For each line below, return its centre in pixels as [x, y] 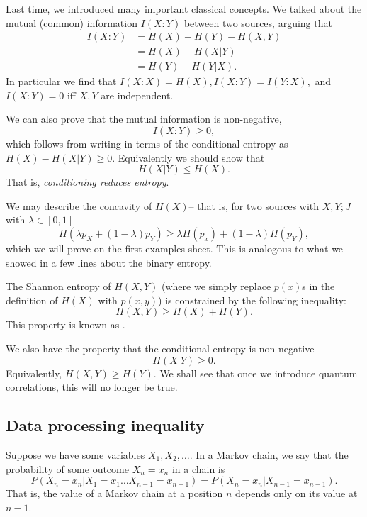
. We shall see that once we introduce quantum [255, 373]
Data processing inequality [105, 425]
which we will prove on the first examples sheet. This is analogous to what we [175, 249]
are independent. [137, 95]
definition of [32, 300]
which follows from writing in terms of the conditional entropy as [147, 144]
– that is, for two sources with [254, 205]
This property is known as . [66, 324]
